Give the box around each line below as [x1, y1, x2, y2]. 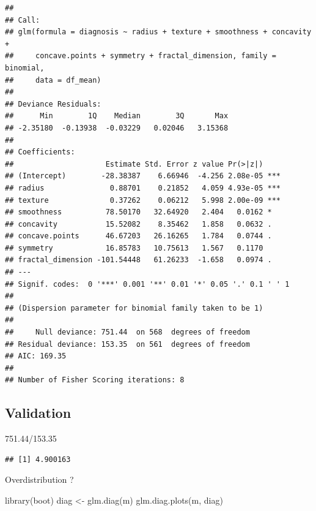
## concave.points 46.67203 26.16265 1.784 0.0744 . [5, 232, 272, 241]
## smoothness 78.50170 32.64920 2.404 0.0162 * [5, 208, 272, 217]
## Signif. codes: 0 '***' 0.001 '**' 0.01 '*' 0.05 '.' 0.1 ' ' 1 [5, 279, 290, 289]
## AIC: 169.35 [5, 352, 67, 361]
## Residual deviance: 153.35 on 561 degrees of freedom [5, 339, 250, 349]
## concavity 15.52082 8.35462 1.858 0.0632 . [5, 219, 272, 229]
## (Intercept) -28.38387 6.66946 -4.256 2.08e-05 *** [5, 172, 281, 181]
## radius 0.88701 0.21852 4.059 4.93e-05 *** [5, 183, 281, 192]
